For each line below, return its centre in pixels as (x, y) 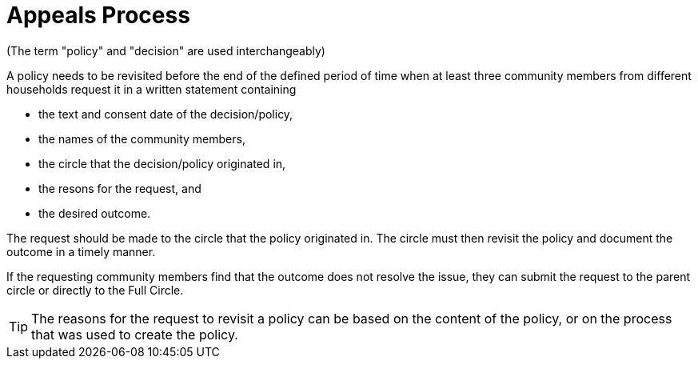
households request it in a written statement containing (152, 89)
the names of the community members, (142, 138)
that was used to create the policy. (135, 334)
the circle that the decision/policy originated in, (162, 163)
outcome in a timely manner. (81, 251)
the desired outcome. (95, 213)
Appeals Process (98, 15)
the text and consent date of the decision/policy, (166, 114)
